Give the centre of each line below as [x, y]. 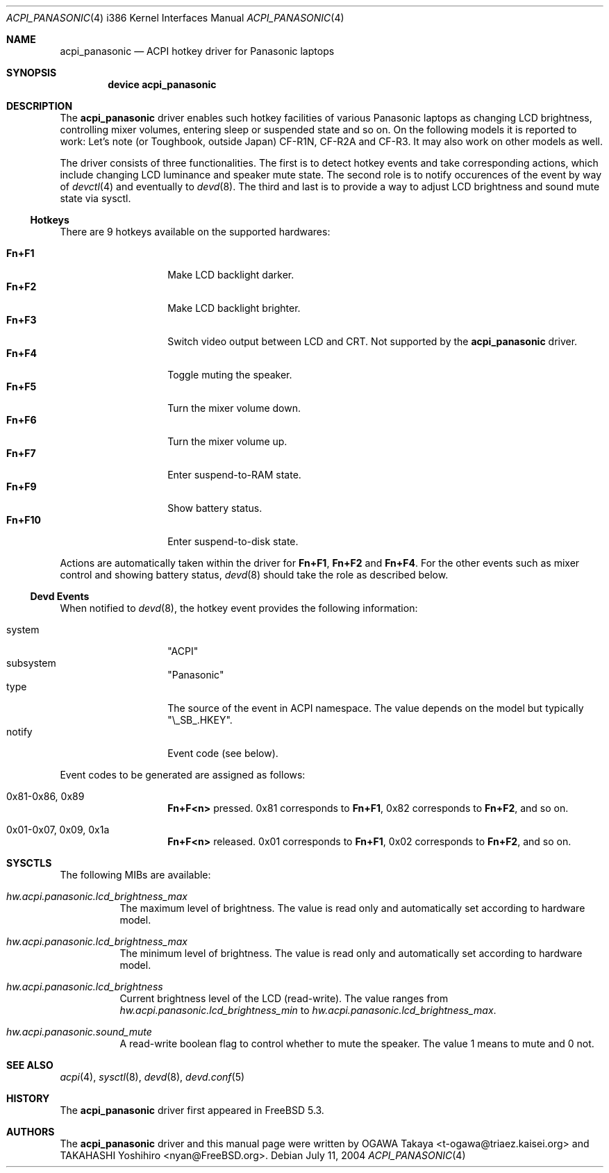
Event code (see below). [223, 753]
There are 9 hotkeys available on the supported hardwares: [195, 232]
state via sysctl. [95, 198]
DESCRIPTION [40, 106]
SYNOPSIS [32, 73]
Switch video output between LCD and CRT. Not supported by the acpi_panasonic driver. [373, 341]
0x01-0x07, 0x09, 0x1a [58, 830]
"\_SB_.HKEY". [200, 720]
